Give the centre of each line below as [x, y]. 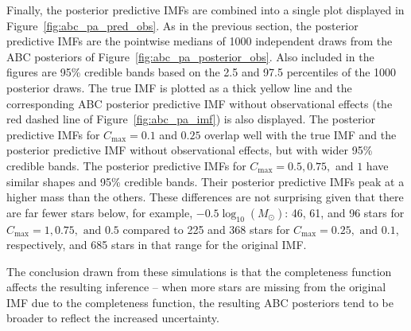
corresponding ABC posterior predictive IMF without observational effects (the [200, 103]
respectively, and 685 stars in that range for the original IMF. [157, 245]
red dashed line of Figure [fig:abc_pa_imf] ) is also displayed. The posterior [191, 119]
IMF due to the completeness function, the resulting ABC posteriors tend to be [200, 302]
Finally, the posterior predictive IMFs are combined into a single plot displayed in [205, 10]
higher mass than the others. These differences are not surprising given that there [205, 197]
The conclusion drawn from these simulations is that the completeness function [199, 271]
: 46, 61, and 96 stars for [345, 212]
